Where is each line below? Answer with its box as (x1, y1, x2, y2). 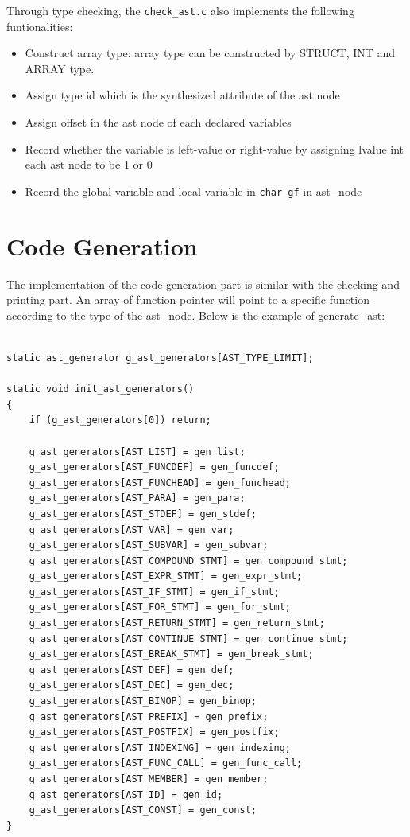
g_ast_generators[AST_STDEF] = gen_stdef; (29, 508, 257, 520)
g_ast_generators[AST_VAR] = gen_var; (29, 524, 234, 535)
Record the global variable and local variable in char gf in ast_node (25, 182, 362, 199)
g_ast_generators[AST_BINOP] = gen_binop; (29, 695, 257, 707)
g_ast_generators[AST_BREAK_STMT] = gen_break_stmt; (29, 648, 314, 660)
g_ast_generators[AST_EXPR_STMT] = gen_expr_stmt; (29, 570, 303, 582)
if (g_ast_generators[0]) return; (29, 415, 211, 426)
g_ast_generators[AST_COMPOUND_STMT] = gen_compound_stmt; (29, 555, 348, 566)
